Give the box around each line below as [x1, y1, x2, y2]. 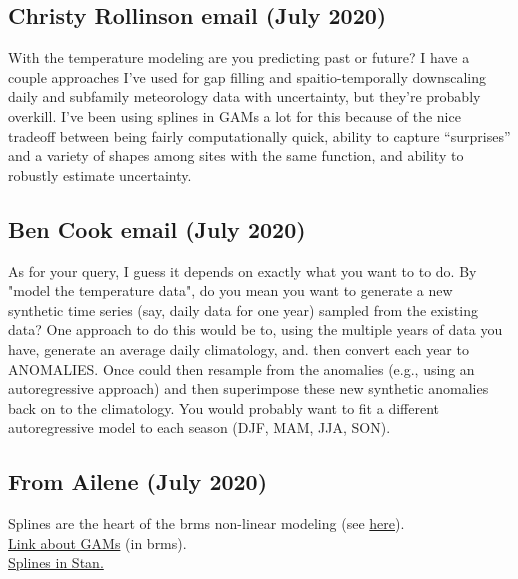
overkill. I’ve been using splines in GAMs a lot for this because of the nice [8, 105, 461, 126]
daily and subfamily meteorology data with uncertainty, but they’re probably [8, 86, 481, 107]
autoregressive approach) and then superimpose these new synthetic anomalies [8, 378, 489, 399]
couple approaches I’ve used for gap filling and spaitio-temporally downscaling [8, 66, 487, 87]
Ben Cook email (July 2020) [8, 213, 306, 244]
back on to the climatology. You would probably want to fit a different [8, 397, 439, 418]
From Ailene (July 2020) [8, 466, 268, 497]
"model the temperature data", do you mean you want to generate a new [8, 280, 453, 301]
